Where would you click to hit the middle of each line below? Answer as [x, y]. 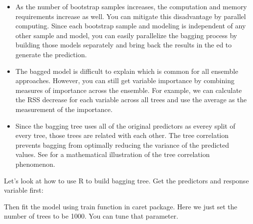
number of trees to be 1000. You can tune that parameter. [91, 216]
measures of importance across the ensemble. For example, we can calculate [129, 90]
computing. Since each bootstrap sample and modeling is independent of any [131, 26]
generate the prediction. [51, 54]
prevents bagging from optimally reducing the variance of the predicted [122, 145]
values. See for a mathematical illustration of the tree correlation [113, 154]
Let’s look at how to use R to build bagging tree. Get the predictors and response [126, 180]
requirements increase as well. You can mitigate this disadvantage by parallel [131, 16]
